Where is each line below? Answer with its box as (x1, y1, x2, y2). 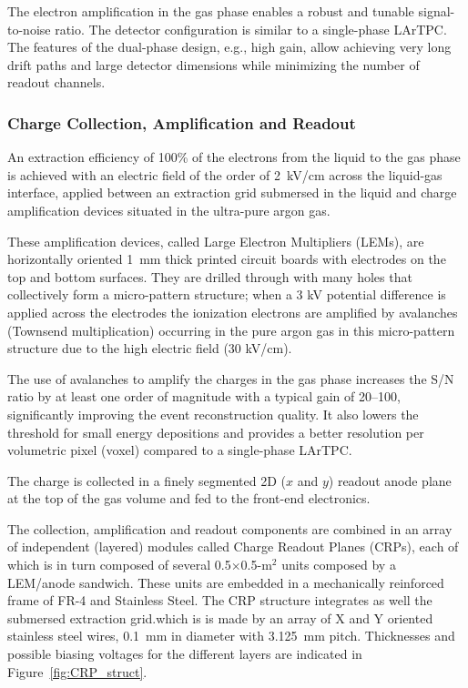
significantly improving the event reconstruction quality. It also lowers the (7, 404, 419, 423)
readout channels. (7, 73, 106, 92)
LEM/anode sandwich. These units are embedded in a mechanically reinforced (7, 572, 444, 592)
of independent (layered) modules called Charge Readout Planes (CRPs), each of (7, 537, 459, 556)
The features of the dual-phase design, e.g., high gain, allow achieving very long (7, 37, 452, 56)
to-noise (7, 19, 51, 38)
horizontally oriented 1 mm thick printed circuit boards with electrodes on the (7, 249, 446, 268)
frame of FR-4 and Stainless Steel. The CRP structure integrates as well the (7, 591, 432, 610)
